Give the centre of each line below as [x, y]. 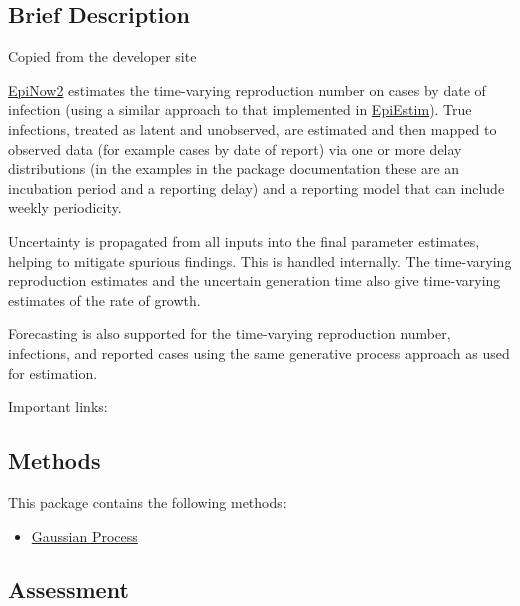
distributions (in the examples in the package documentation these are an [234, 168]
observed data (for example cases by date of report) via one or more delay [235, 148]
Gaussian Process [84, 535]
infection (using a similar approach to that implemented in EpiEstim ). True [240, 109]
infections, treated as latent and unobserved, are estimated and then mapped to [252, 128]
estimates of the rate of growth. [104, 299]
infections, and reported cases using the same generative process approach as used [259, 352]
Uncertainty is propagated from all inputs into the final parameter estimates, [244, 240]
